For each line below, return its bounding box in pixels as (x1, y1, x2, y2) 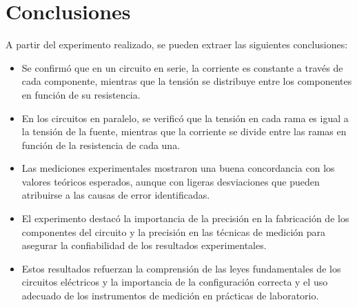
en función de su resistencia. (21, 87, 141, 101)
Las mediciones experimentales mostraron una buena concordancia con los (21, 161, 335, 175)
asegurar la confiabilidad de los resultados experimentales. (21, 238, 267, 252)
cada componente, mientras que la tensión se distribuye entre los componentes (21, 74, 352, 88)
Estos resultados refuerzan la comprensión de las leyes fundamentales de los (21, 261, 341, 275)
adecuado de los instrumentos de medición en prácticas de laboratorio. (21, 288, 319, 303)
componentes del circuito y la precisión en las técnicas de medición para (21, 224, 326, 239)
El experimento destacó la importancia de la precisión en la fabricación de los (21, 211, 349, 226)
